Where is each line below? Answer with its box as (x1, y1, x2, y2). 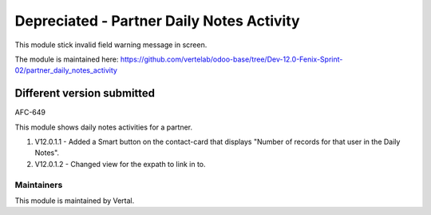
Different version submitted (14, 86, 156, 100)
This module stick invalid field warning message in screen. (14, 40, 208, 50)
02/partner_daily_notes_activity (14, 66, 117, 75)
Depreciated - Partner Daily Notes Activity (14, 12, 300, 30)
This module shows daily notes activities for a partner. (14, 122, 193, 132)
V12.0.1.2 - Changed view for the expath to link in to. (34, 159, 207, 169)
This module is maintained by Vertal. (14, 196, 135, 205)
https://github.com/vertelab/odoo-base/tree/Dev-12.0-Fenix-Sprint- (120, 54, 343, 64)
